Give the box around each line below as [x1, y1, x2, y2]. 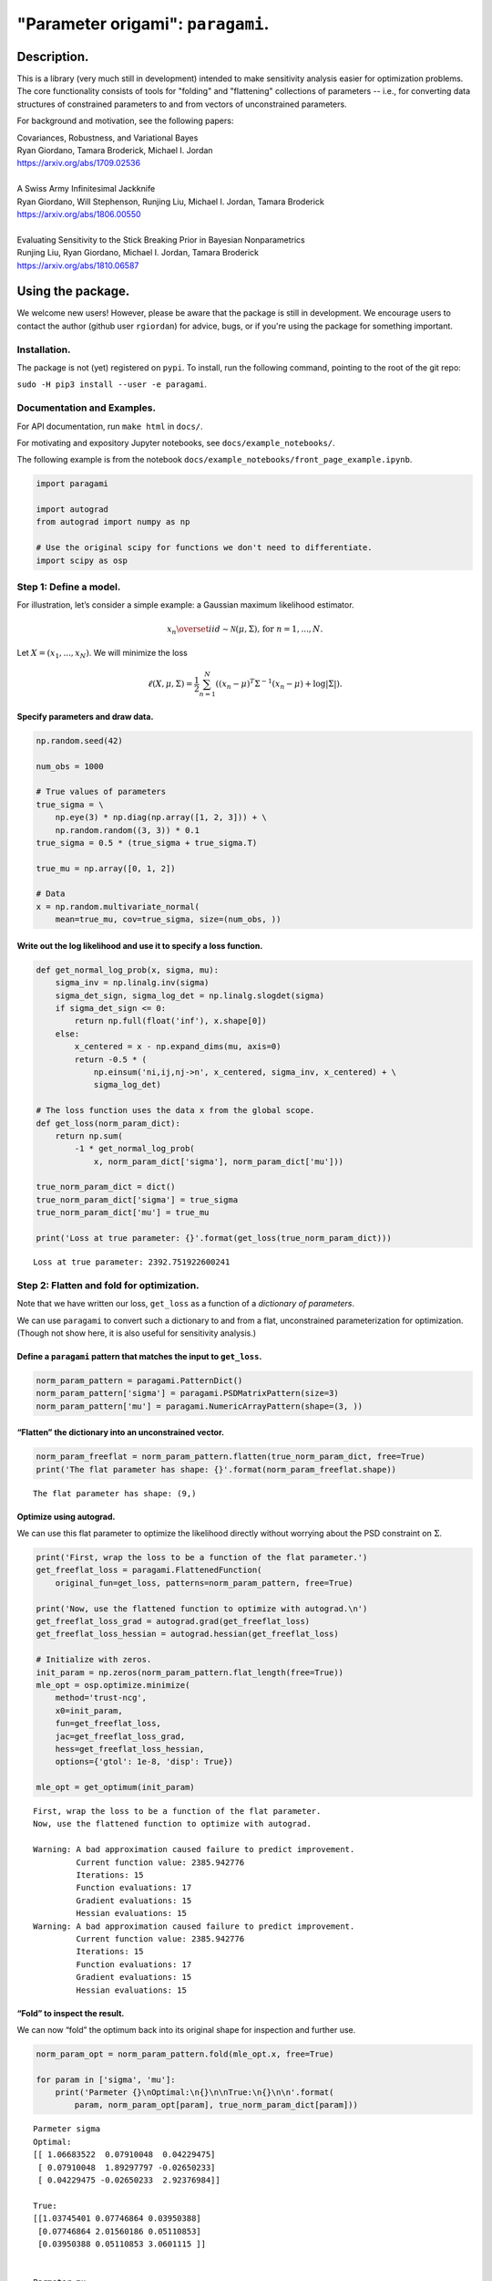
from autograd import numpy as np [36, 516, 190, 527]
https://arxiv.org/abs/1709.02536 [16, 158, 141, 169]
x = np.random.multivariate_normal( [36, 901, 200, 911]
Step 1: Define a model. [16, 580, 121, 593]
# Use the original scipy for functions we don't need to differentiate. [36, 543, 373, 553]
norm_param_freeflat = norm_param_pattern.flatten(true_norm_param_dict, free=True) [36, 1452, 425, 1462]
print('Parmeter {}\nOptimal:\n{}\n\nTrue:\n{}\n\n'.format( [55, 2088, 334, 2098]
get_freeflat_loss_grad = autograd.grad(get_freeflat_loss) [36, 1616, 311, 1626]
